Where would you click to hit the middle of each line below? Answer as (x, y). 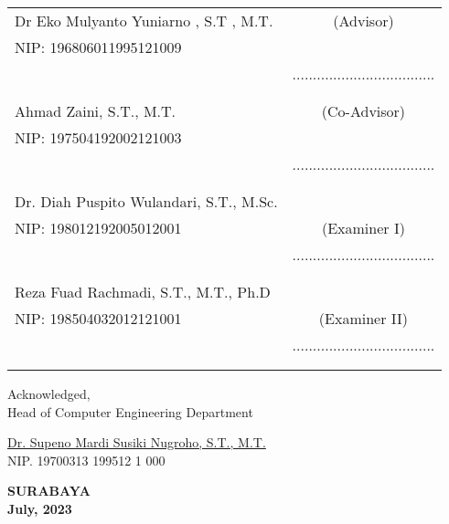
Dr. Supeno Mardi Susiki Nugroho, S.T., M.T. (137, 442)
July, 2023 (40, 508)
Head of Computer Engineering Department (130, 411)
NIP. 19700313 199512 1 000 (86, 460)
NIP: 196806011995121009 (98, 47)
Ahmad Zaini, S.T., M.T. (96, 111)
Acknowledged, (49, 393)
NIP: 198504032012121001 (98, 318)
